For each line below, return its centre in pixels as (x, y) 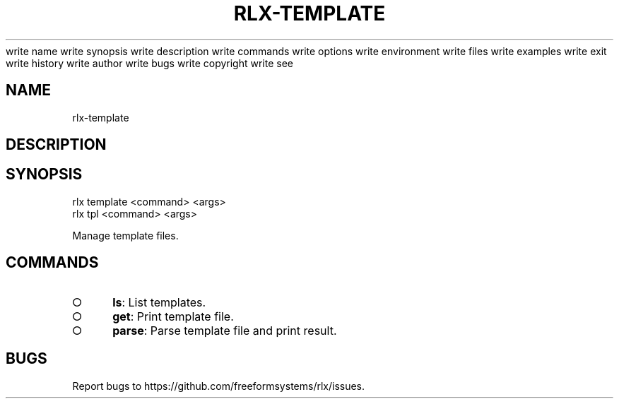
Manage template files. (125, 235)
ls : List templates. (159, 302)
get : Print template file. (173, 316)
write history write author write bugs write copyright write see (149, 63)
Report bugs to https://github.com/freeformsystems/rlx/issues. (219, 386)
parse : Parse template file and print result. (225, 330)
